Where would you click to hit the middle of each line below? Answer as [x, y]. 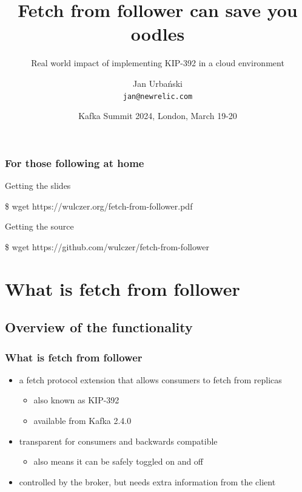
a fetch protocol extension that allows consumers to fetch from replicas [150, 379]
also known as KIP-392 [76, 400]
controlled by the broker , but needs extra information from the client [147, 481]
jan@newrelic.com [158, 96]
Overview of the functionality [99, 327]
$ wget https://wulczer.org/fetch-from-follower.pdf [99, 206]
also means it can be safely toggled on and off [119, 461]
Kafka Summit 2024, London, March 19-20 [158, 116]
